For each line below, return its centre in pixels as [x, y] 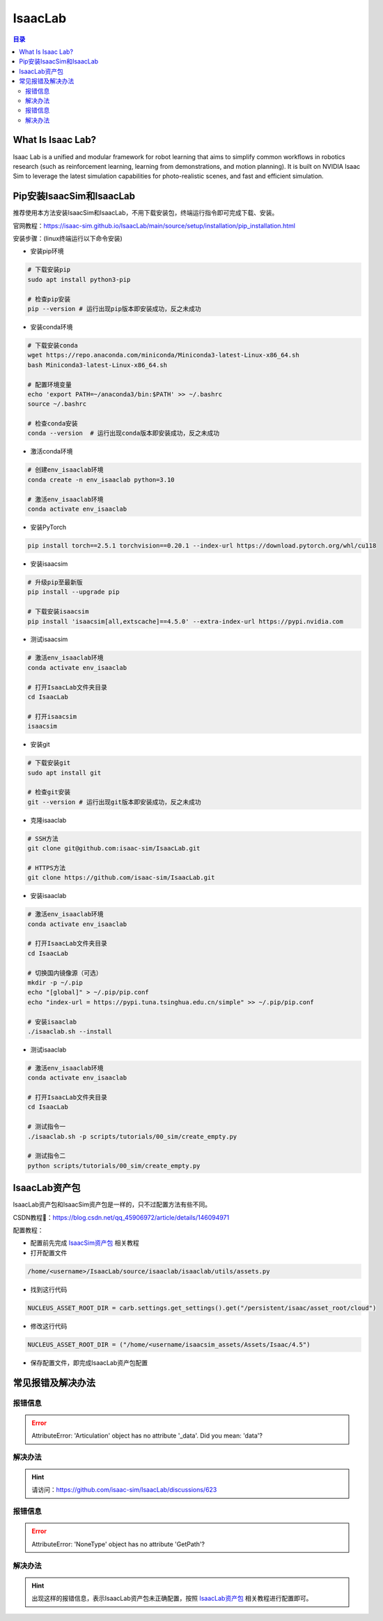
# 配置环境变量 [50, 384]
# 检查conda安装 [53, 424]
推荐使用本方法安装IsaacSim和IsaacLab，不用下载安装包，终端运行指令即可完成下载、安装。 [146, 213]
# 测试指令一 [47, 1127]
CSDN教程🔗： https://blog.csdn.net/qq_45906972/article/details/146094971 [121, 1217]
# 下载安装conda [53, 345]
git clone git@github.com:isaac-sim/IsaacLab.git [114, 849]
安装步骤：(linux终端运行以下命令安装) [68, 239]
